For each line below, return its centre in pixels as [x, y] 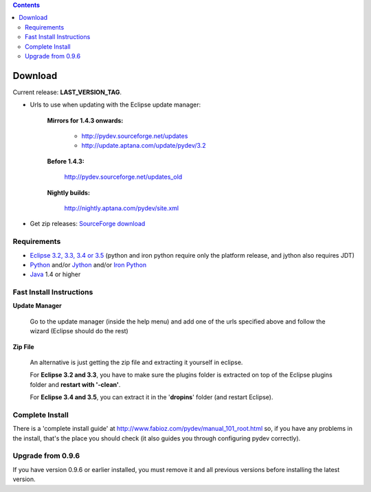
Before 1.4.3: [66, 161]
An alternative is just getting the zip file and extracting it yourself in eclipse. [136, 362]
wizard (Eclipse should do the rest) [79, 331]
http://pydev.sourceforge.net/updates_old [123, 177]
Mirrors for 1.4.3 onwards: [85, 120]
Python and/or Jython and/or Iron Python [88, 265]
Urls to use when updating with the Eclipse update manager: [115, 105]
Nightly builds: [69, 192]
